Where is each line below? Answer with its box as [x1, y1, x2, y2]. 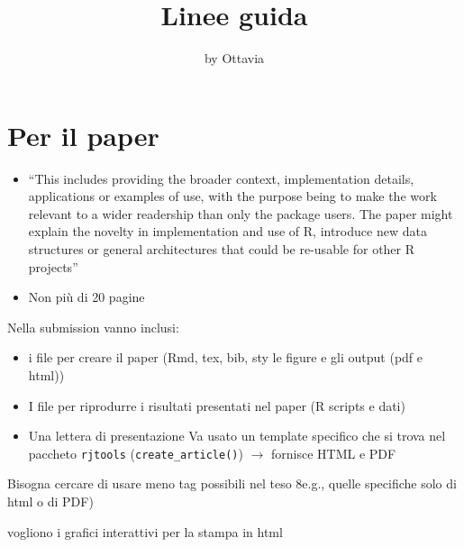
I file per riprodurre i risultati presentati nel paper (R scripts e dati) [28, 396, 405, 415]
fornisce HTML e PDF [271, 443, 396, 462]
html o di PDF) [7, 492, 94, 511]
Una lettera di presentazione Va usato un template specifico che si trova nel [28, 426, 446, 445]
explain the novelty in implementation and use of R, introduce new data [28, 222, 427, 241]
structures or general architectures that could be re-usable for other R [28, 240, 415, 259]
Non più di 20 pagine [28, 287, 145, 306]
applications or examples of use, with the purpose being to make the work [28, 187, 437, 205]
